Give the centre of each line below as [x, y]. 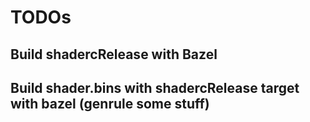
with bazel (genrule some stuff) [110, 103]
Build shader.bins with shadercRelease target [155, 87]
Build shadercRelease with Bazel [114, 54]
